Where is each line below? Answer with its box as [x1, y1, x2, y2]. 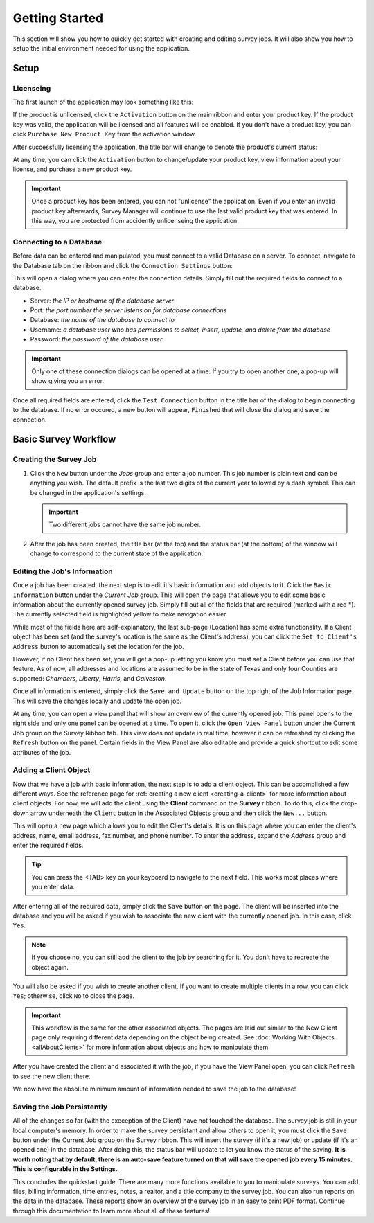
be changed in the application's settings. [30, 488, 147, 497]
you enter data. [31, 883, 75, 891]
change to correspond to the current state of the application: [30, 549, 204, 557]
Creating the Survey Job [12, 454, 97, 464]
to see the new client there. [12, 1072, 91, 1080]
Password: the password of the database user [30, 335, 163, 343]
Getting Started [12, 10, 104, 26]
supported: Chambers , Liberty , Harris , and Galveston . [12, 674, 167, 682]
